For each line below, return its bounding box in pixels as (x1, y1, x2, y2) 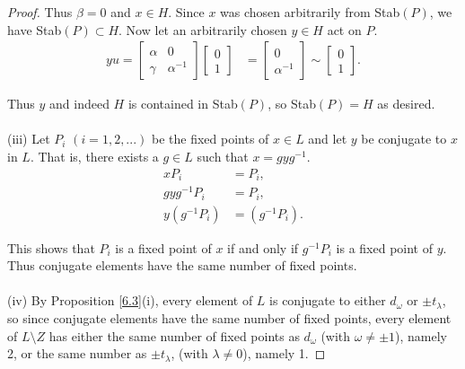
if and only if (227, 238, 299, 257)
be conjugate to (361, 129, 447, 148)
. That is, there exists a (30, 147, 159, 165)
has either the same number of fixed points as (48, 326, 300, 345)
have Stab (7, 20, 62, 39)
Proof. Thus (7, 3, 73, 21)
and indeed (49, 94, 110, 113)
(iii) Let (7, 129, 50, 148)
